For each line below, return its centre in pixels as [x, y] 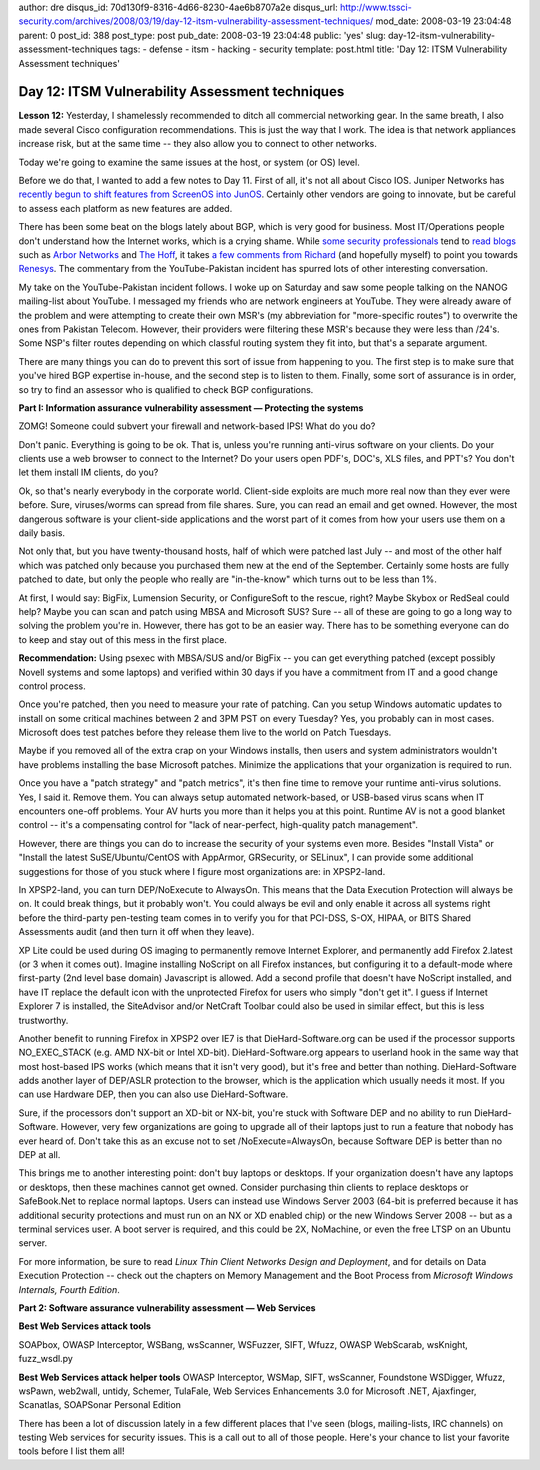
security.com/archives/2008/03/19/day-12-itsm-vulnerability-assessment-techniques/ [196, 21]
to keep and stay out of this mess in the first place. [122, 639]
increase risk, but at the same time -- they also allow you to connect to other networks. [197, 144]
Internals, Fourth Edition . [69, 1289]
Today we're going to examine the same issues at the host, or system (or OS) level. [189, 162]
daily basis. [41, 533]
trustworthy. [43, 1020]
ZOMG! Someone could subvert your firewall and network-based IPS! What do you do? [197, 426]
